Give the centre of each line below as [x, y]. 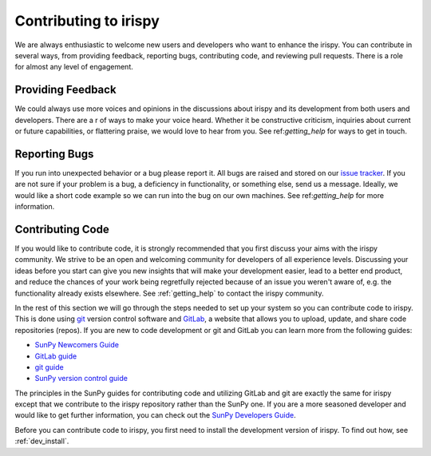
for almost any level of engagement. [74, 67]
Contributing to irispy [87, 21]
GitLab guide [56, 356]
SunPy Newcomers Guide [77, 345]
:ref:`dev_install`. [42, 441]
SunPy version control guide [81, 379]
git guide [49, 367]
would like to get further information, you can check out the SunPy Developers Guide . [155, 415]
